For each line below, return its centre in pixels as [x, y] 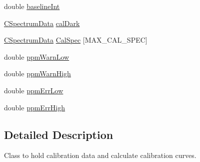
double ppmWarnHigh [37, 73]
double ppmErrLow [34, 90]
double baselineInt [32, 6]
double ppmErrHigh [35, 107]
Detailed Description [59, 134]
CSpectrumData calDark [42, 23]
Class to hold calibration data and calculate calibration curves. [100, 155]
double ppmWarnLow [37, 56]
